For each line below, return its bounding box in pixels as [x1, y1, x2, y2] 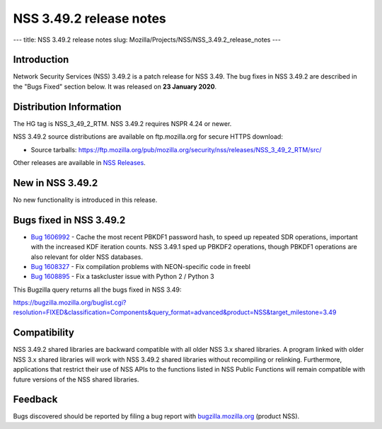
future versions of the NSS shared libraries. [13, 375, 139, 384]
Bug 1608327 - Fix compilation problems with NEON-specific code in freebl [30, 262, 251, 270]
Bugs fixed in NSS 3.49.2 [13, 214, 126, 226]
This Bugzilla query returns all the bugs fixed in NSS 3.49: [13, 285, 182, 294]
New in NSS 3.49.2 [13, 177, 98, 189]
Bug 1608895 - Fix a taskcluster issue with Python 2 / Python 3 [30, 273, 215, 281]
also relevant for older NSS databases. [30, 252, 143, 261]
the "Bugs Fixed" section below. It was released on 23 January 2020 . [13, 82, 217, 91]
